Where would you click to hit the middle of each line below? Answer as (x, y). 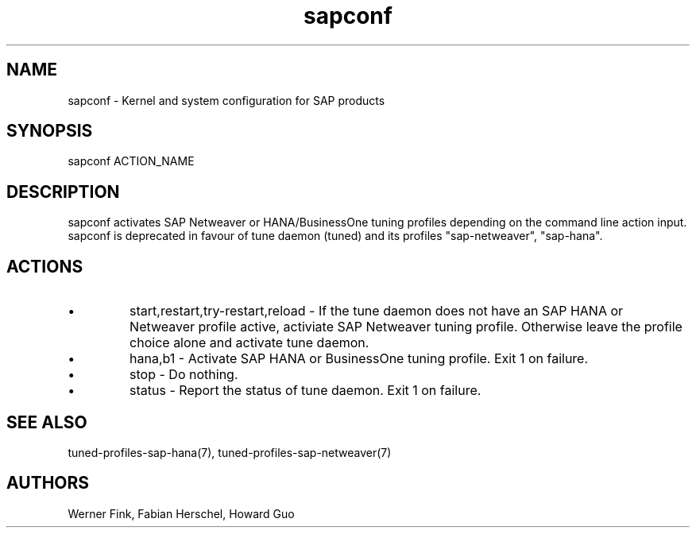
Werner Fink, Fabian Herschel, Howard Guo (181, 513)
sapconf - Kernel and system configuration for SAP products (226, 100)
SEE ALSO (47, 422)
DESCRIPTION (63, 192)
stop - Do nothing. (184, 375)
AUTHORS (48, 483)
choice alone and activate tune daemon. (249, 343)
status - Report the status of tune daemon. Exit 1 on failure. (305, 391)
